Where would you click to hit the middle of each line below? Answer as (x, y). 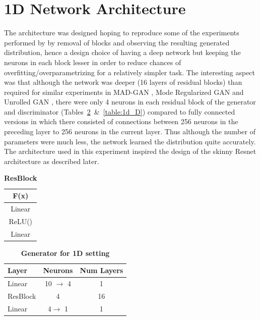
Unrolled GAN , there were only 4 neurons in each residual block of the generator (130, 102)
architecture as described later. (52, 161)
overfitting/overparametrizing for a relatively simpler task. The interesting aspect (130, 72)
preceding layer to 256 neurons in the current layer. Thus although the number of (130, 131)
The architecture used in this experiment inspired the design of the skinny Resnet (130, 151)
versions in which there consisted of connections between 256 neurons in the (121, 121)
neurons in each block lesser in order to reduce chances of (93, 62)
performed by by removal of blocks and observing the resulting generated (117, 42)
